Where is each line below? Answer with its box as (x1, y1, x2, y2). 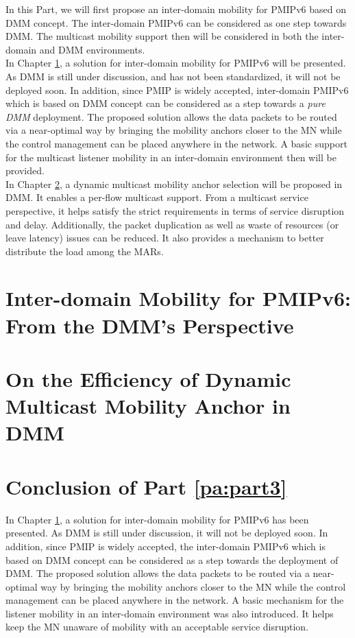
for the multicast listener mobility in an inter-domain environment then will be (5, 150, 336, 164)
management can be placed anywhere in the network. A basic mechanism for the (5, 593, 344, 607)
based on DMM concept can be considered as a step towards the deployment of (5, 552, 339, 567)
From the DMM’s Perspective (5, 311, 294, 339)
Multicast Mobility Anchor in (5, 392, 291, 420)
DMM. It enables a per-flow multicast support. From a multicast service (5, 190, 308, 204)
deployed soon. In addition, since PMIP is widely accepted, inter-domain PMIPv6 (5, 82, 349, 97)
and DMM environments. (39, 42, 145, 56)
